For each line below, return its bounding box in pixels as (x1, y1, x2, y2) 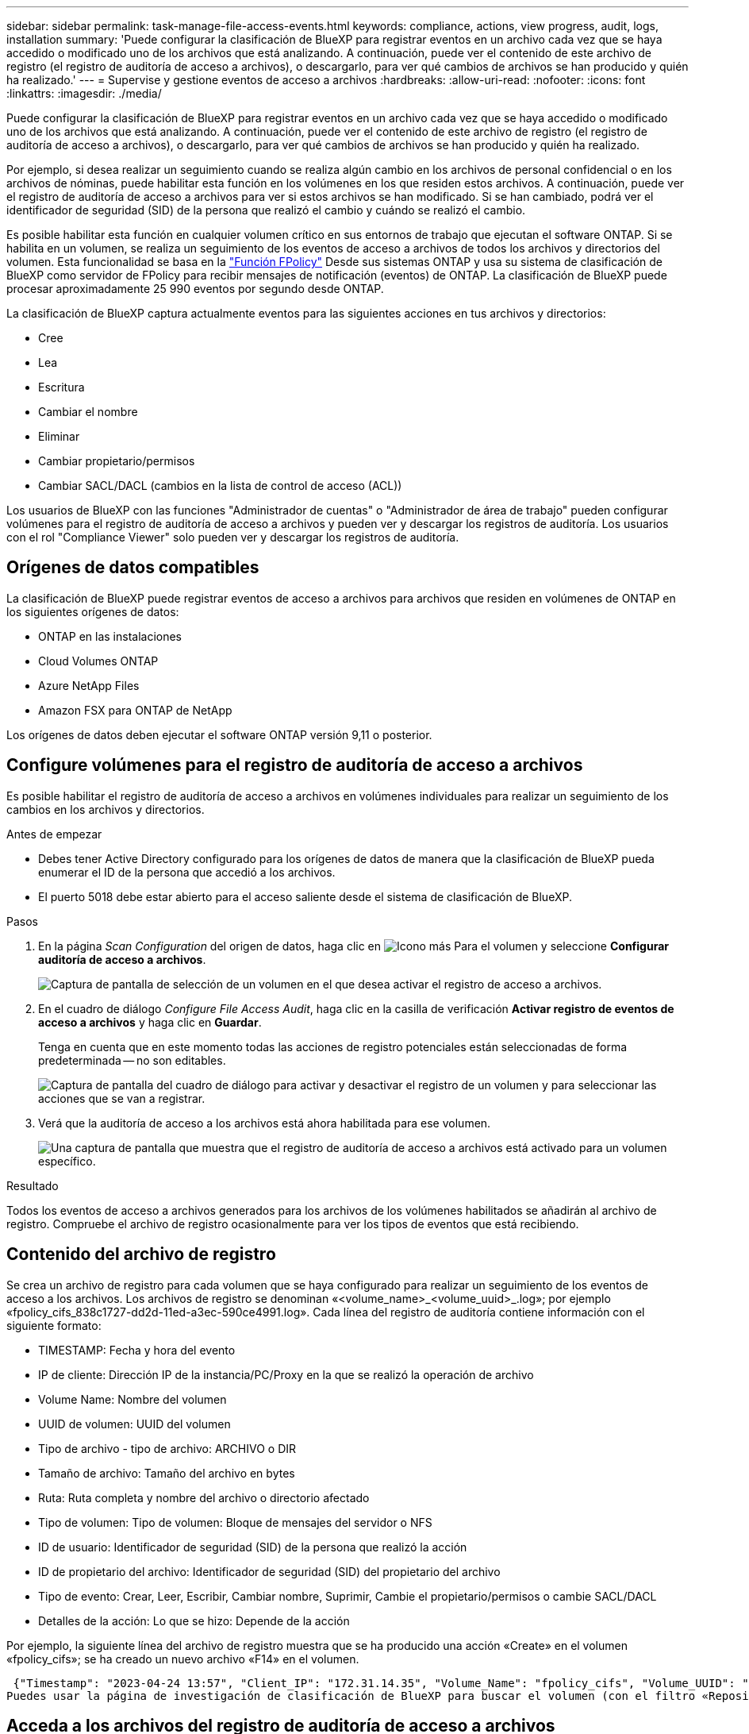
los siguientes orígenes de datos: (6, 604, 179, 618)
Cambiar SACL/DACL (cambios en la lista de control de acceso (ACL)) (38, 479, 402, 492)
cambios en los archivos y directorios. (6, 802, 205, 816)
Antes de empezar (6, 827, 102, 841)
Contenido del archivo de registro (6, 1244, 276, 1265)
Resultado (6, 1178, 59, 1193)
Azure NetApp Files (38, 678, 140, 692)
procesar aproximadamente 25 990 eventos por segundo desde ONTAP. (6, 282, 384, 295)
